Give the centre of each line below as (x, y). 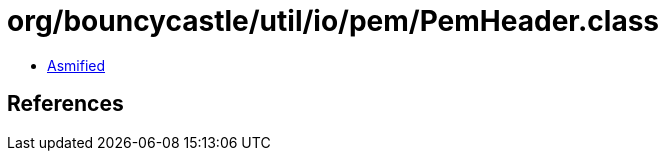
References (65, 104)
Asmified (76, 65)
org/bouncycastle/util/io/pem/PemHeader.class (333, 21)
